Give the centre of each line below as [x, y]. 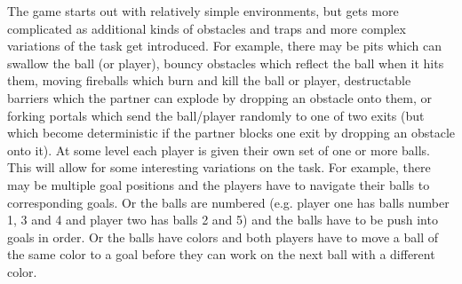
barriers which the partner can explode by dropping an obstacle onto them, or [220, 97]
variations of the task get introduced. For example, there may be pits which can [225, 46]
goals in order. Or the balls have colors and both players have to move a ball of [223, 237]
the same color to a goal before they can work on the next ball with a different [221, 254]
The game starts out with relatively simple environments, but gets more [203, 11]
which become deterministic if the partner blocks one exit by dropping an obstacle [231, 133]
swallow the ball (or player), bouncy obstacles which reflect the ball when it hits [226, 63]
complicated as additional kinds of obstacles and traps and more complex [207, 28]
